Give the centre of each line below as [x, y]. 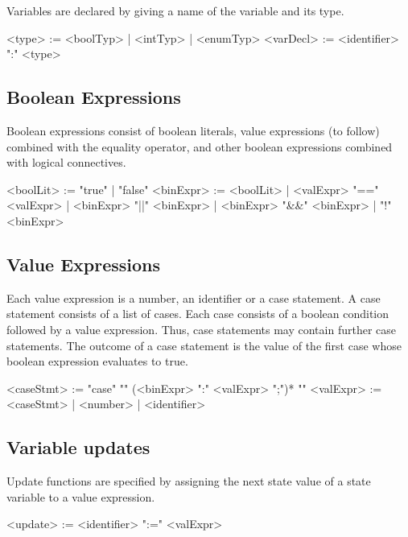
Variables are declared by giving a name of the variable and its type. [175, 10]
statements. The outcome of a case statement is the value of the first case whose [204, 345]
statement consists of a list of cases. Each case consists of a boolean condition [198, 314]
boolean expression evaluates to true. [97, 361]
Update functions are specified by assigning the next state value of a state [189, 481]
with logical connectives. [66, 162]
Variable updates [78, 447]
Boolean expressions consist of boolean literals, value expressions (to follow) [193, 130]
